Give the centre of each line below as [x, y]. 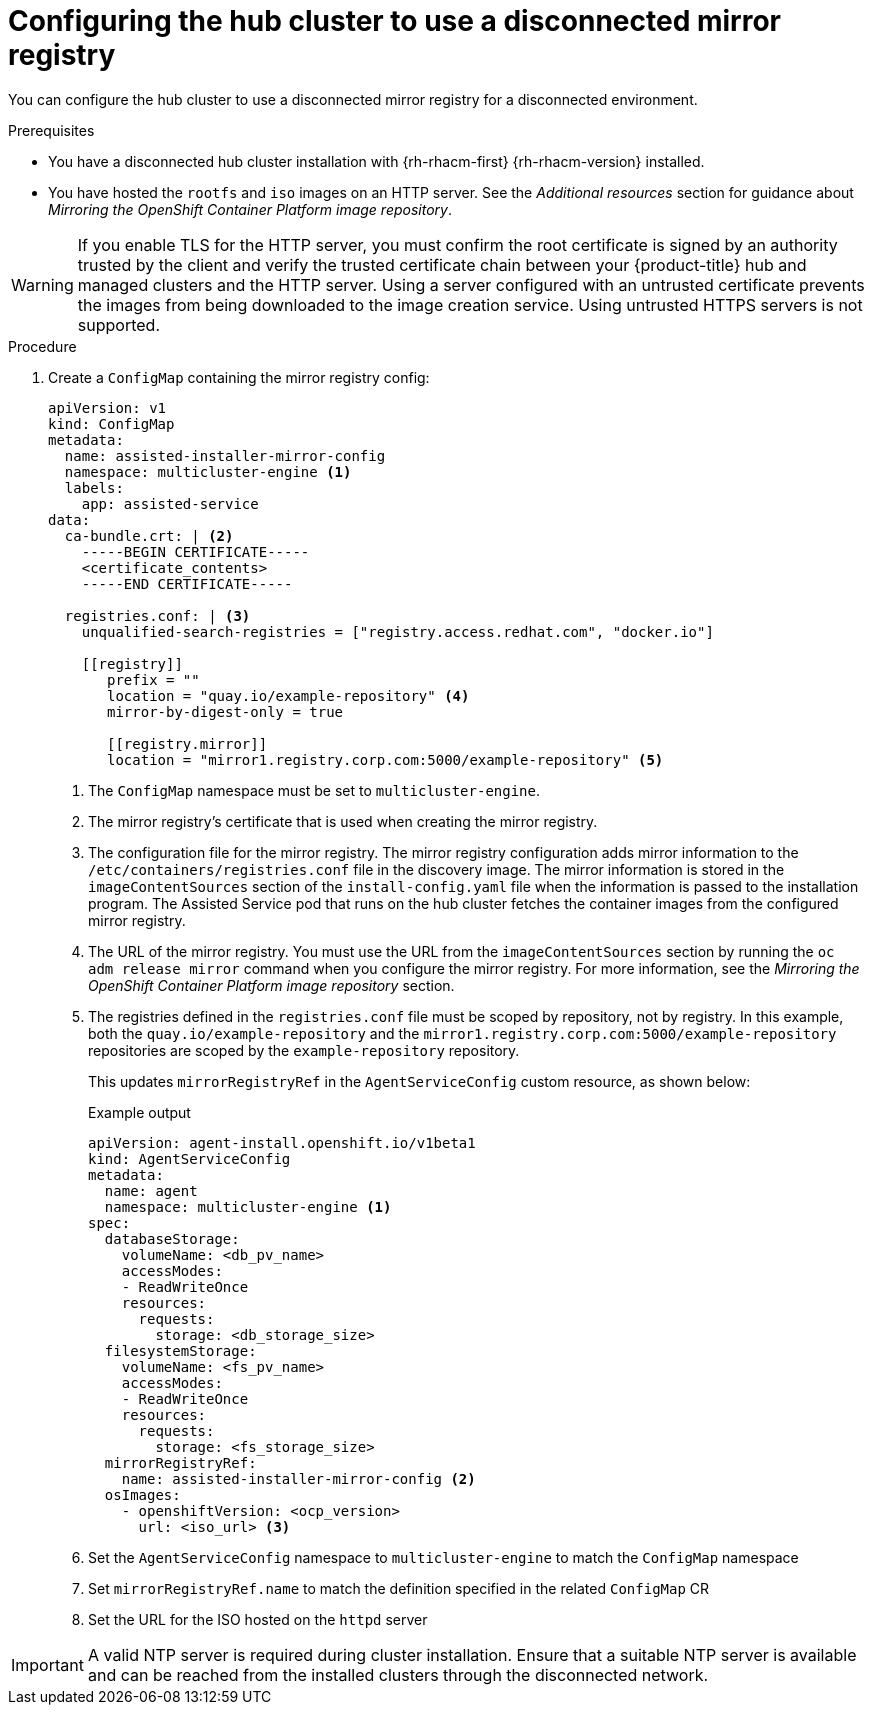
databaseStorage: [172, 1238]
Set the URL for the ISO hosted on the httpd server [258, 1619]
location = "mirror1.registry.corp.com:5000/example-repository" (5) [385, 759]
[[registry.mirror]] [187, 743]
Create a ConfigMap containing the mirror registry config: [239, 377]
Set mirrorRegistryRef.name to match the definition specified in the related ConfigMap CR [399, 1588]
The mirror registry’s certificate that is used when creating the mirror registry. [343, 821]
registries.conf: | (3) [157, 615]
